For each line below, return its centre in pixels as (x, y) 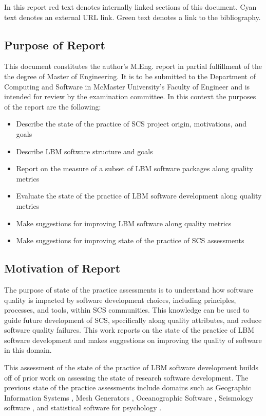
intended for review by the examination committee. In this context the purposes (130, 96)
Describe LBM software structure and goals (84, 151)
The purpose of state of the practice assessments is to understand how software (129, 289)
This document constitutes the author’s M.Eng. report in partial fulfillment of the (133, 66)
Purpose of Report (55, 44)
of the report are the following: (53, 106)
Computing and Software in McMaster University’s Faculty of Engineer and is (127, 86)
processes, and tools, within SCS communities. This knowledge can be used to (127, 310)
